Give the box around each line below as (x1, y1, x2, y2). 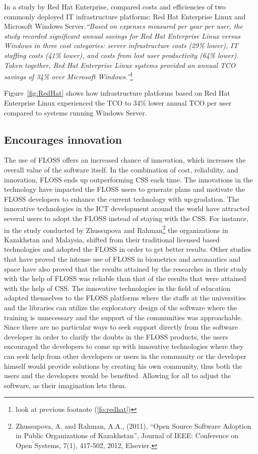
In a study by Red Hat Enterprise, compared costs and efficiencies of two (4, 1, 226, 11)
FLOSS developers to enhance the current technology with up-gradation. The (4, 193, 239, 204)
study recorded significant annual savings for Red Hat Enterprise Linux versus (4, 30, 241, 41)
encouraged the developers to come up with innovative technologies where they (4, 341, 244, 351)
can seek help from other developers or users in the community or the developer (4, 350, 247, 361)
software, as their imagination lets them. (4, 380, 127, 390)
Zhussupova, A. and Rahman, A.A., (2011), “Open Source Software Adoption (15, 420, 251, 431)
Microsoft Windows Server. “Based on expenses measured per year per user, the (4, 21, 243, 31)
